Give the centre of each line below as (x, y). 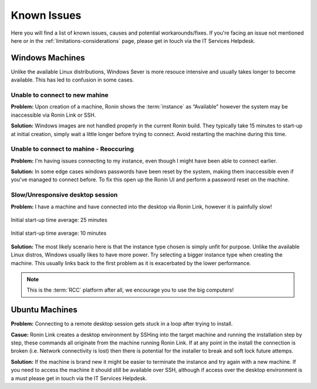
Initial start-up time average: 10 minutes (59, 233)
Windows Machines (48, 58)
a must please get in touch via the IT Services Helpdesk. (79, 378)
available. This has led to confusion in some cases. (72, 80)
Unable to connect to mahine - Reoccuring (72, 149)
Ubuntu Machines (44, 310)
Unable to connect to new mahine (60, 95)
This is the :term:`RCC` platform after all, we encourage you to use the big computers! (130, 290)
